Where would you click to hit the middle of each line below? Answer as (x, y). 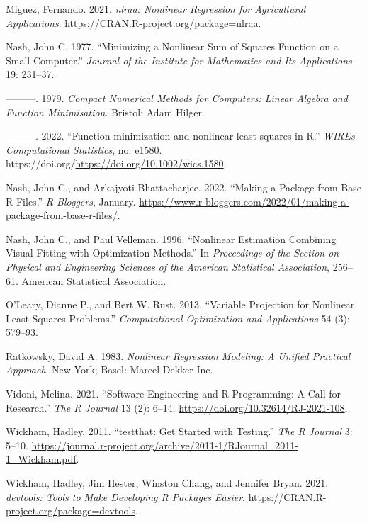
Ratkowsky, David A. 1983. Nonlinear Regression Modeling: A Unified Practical (178, 355)
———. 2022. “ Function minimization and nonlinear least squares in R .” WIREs (180, 136)
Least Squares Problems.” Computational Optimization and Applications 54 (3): (178, 318)
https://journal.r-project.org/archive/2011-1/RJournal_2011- (165, 445)
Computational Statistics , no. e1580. (84, 149)
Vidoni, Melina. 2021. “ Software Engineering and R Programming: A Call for (173, 394)
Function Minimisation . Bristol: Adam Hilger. (105, 112)
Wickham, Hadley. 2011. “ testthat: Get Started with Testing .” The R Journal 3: (179, 431)
